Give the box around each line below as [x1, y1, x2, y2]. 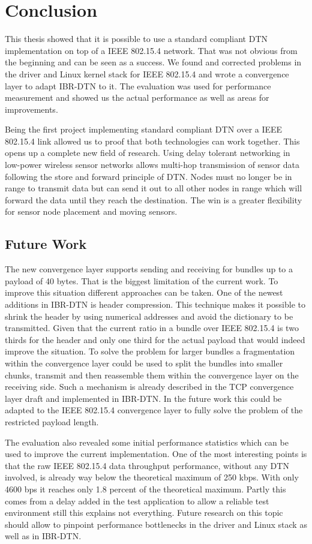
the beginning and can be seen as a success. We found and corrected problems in [5, 56, 302, 68]
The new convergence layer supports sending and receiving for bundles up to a [5, 263, 293, 275]
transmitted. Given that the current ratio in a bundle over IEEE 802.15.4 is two [5, 321, 299, 334]
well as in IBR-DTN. [5, 530, 82, 542]
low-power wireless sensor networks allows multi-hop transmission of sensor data [5, 158, 300, 171]
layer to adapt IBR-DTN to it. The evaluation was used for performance [5, 79, 271, 92]
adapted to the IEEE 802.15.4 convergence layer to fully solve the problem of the [5, 404, 303, 416]
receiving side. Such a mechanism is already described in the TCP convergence [5, 380, 294, 393]
